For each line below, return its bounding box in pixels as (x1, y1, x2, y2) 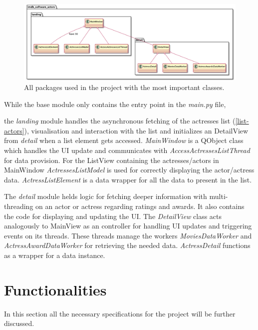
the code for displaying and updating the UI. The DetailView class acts (4, 210, 222, 221)
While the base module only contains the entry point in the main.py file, (4, 98, 226, 109)
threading (4, 200, 33, 211)
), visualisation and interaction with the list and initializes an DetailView (24, 125, 249, 135)
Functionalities (4, 279, 107, 299)
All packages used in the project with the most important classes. (24, 81, 225, 92)
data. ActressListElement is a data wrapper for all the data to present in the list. (4, 174, 252, 184)
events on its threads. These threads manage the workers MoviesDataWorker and (4, 230, 252, 240)
